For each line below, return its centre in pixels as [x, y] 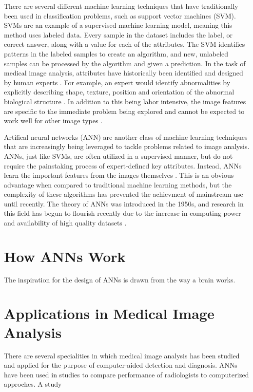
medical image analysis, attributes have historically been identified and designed [124, 73]
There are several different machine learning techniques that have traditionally [121, 6]
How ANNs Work [65, 256]
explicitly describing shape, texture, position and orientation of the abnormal [119, 92]
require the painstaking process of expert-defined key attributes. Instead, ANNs [123, 165]
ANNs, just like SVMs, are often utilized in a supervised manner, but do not [118, 156]
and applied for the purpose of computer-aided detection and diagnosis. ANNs [121, 365]
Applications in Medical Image [109, 313]
